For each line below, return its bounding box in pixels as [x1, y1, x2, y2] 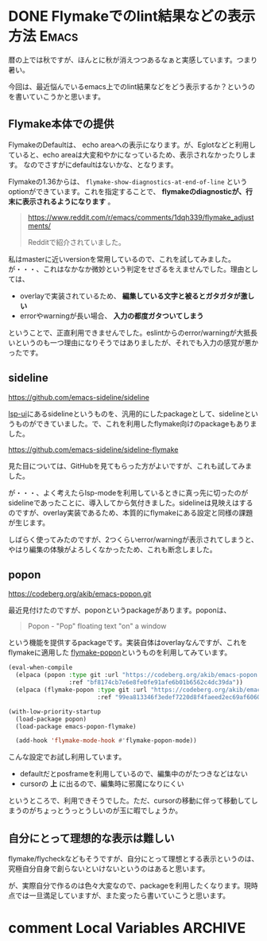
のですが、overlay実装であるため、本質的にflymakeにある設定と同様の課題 [8, 507, 253, 517]
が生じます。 [8, 518, 50, 527]
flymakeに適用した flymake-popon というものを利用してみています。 [8, 647, 232, 657]
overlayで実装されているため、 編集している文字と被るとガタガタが [19, 291, 241, 301]
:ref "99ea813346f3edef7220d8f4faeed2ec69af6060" [96, 693, 265, 701]
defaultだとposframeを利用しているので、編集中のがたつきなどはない [19, 769, 248, 779]
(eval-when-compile [8, 663, 73, 672]
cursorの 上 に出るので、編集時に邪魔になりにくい [19, 779, 184, 788]
